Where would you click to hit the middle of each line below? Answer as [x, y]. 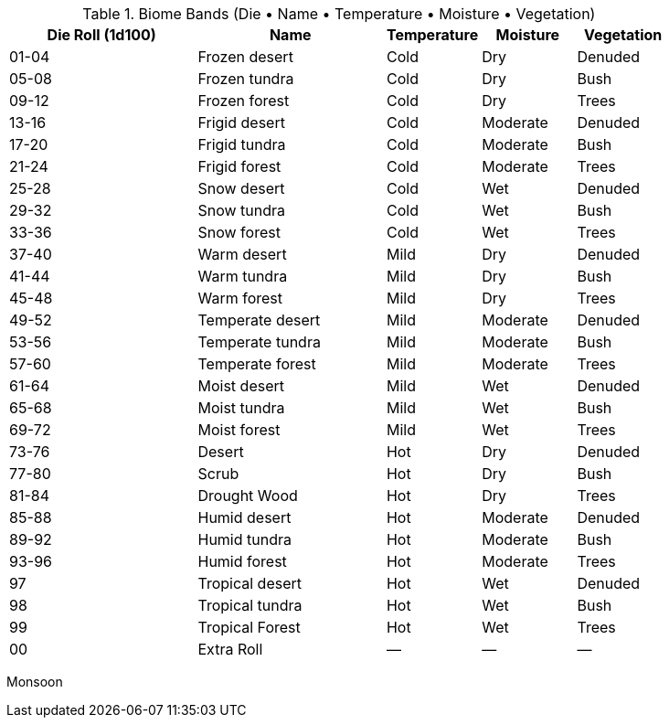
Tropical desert [250, 583]
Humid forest [242, 561]
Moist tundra [241, 408]
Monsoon [35, 682]
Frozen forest [244, 101]
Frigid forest [239, 166]
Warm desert [242, 254]
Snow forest [239, 232]
